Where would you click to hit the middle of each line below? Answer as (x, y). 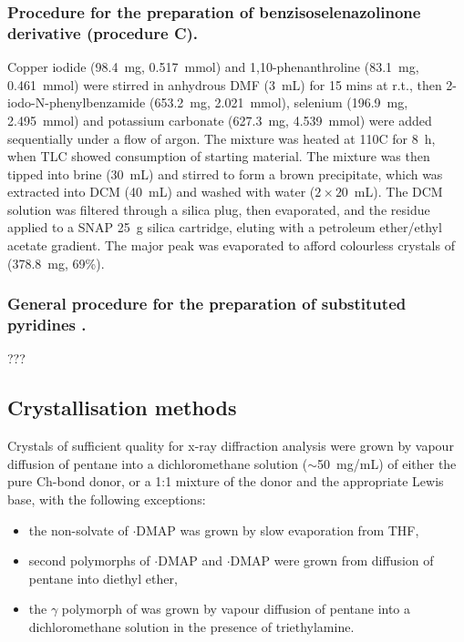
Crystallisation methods (122, 408)
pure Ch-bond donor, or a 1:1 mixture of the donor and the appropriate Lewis (226, 481)
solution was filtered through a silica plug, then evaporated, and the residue (219, 209)
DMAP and (190, 560)
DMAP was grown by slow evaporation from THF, (278, 530)
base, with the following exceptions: (107, 499)
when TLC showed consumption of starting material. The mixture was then (219, 156)
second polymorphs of (89, 560)
